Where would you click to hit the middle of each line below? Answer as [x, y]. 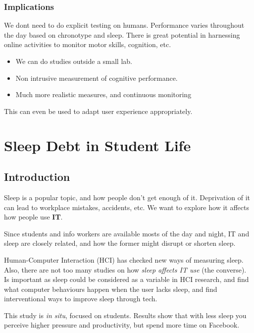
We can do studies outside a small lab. [74, 61]
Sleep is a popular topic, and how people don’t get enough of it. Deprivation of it [127, 197]
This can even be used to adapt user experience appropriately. [98, 111]
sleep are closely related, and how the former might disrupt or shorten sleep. [120, 243]
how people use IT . [33, 217]
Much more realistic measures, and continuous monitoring [103, 94]
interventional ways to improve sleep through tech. [81, 299]
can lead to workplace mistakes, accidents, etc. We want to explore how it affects [127, 207]
